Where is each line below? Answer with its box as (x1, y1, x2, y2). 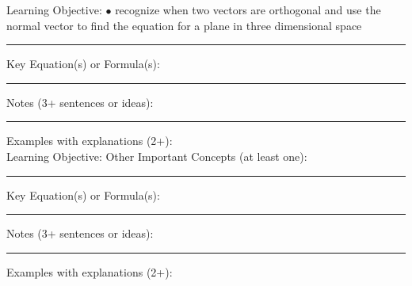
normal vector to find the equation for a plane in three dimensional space (6, 17, 362, 33)
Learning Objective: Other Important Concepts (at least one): (6, 147, 307, 164)
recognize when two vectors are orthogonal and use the (115, 2, 381, 17)
